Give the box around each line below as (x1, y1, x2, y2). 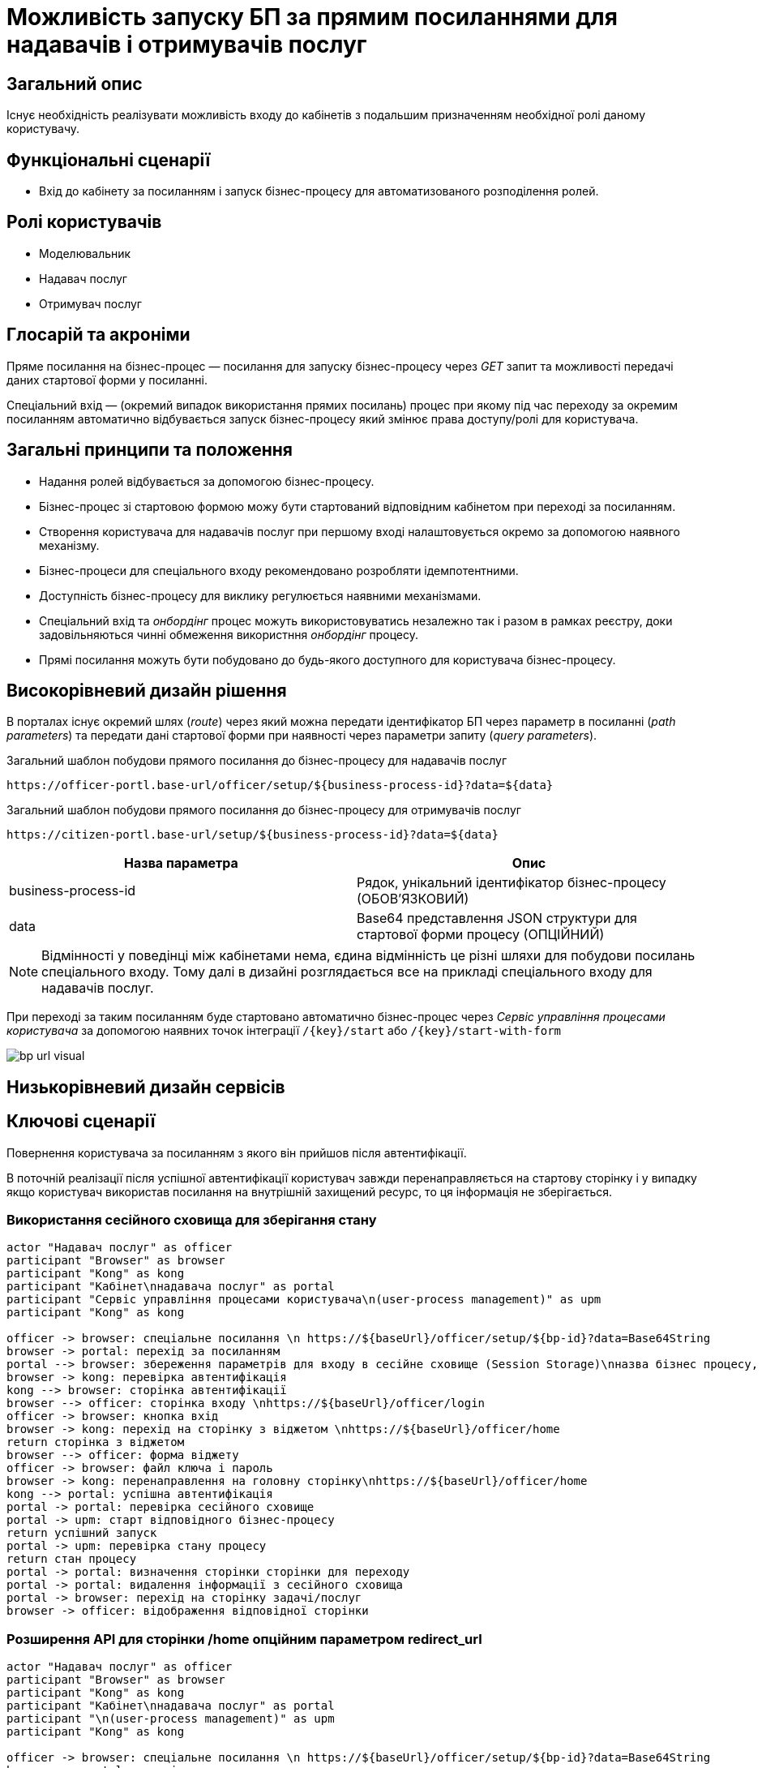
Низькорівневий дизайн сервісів (6, 1076, 285, 1097)
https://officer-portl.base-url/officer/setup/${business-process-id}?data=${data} (6, 779, 554, 792)
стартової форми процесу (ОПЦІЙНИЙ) (357, 926, 605, 943)
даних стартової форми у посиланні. (6, 372, 208, 387)
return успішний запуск (6, 1526, 157, 1540)
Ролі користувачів (6, 212, 162, 233)
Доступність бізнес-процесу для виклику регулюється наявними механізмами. (39, 588, 482, 603)
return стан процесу (6, 1552, 137, 1566)
